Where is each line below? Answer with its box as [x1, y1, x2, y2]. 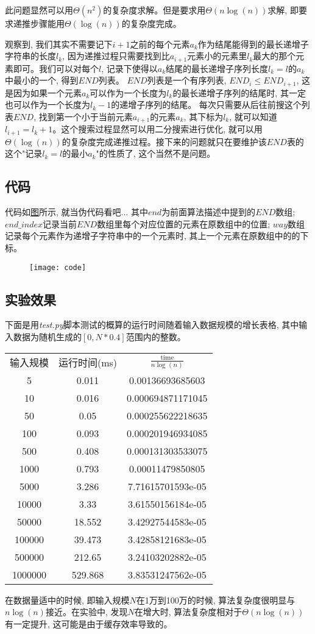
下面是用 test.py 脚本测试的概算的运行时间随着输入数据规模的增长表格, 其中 [5, 318, 299, 331]
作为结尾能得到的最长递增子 [197, 37, 309, 50]
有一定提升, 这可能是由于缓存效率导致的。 [5, 617, 172, 630]
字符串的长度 [5, 49, 56, 62]
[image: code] [29, 263, 87, 272]
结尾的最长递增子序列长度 [166, 62, 269, 74]
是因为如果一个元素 [5, 86, 82, 99]
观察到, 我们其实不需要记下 [5, 37, 113, 50]
